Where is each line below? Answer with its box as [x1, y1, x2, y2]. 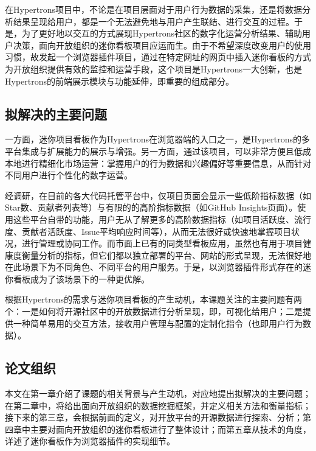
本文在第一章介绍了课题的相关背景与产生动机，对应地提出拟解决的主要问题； [5, 387, 311, 400]
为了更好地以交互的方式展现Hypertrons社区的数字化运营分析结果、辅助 [21, 27, 303, 40]
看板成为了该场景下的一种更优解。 [13, 272, 149, 285]
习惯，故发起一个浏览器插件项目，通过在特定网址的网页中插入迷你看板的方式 [5, 51, 311, 63]
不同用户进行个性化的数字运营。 [5, 169, 132, 181]
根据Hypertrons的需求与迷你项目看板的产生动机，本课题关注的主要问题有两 [5, 293, 303, 306]
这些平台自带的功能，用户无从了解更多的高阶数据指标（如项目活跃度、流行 [13, 212, 311, 225]
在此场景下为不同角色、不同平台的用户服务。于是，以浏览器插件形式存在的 [5, 260, 303, 273]
